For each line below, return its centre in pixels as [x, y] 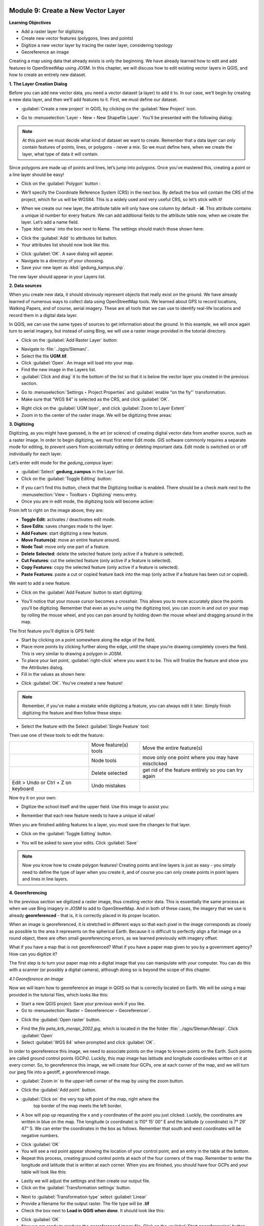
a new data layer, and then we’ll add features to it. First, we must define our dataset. [93, 100]
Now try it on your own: [33, 797]
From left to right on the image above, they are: [56, 511]
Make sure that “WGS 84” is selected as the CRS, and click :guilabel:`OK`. [95, 399]
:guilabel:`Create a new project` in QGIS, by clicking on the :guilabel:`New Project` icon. [109, 108]
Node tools [104, 760]
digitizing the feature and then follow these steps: [72, 713]
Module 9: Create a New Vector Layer [67, 11]
